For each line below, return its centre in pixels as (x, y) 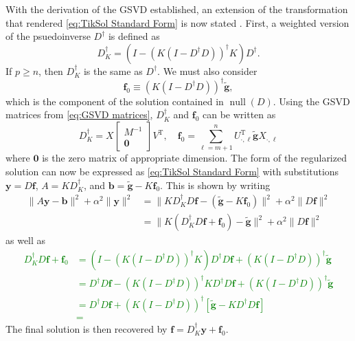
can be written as (239, 114)
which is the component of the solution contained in (115, 101)
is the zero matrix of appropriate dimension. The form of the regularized (194, 158)
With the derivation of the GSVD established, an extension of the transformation (177, 9)
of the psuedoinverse (48, 36)
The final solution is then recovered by (87, 328)
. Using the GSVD (311, 101)
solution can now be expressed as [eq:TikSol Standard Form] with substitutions (172, 171)
